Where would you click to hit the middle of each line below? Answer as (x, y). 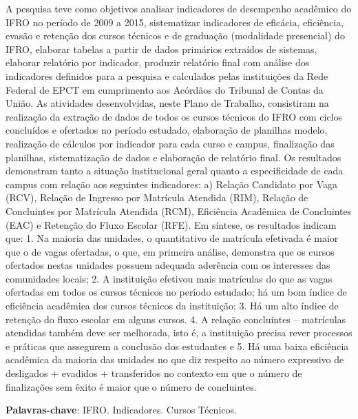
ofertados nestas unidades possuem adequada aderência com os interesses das (168, 265)
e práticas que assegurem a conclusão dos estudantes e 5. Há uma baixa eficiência (177, 346)
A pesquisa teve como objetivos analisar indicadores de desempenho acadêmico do (179, 8)
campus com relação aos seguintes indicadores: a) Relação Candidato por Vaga (172, 184)
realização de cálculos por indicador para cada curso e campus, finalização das (170, 143)
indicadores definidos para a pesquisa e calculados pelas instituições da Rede (167, 75)
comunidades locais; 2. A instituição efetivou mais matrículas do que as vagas (169, 278)
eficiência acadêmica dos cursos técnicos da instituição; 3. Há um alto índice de (172, 306)
